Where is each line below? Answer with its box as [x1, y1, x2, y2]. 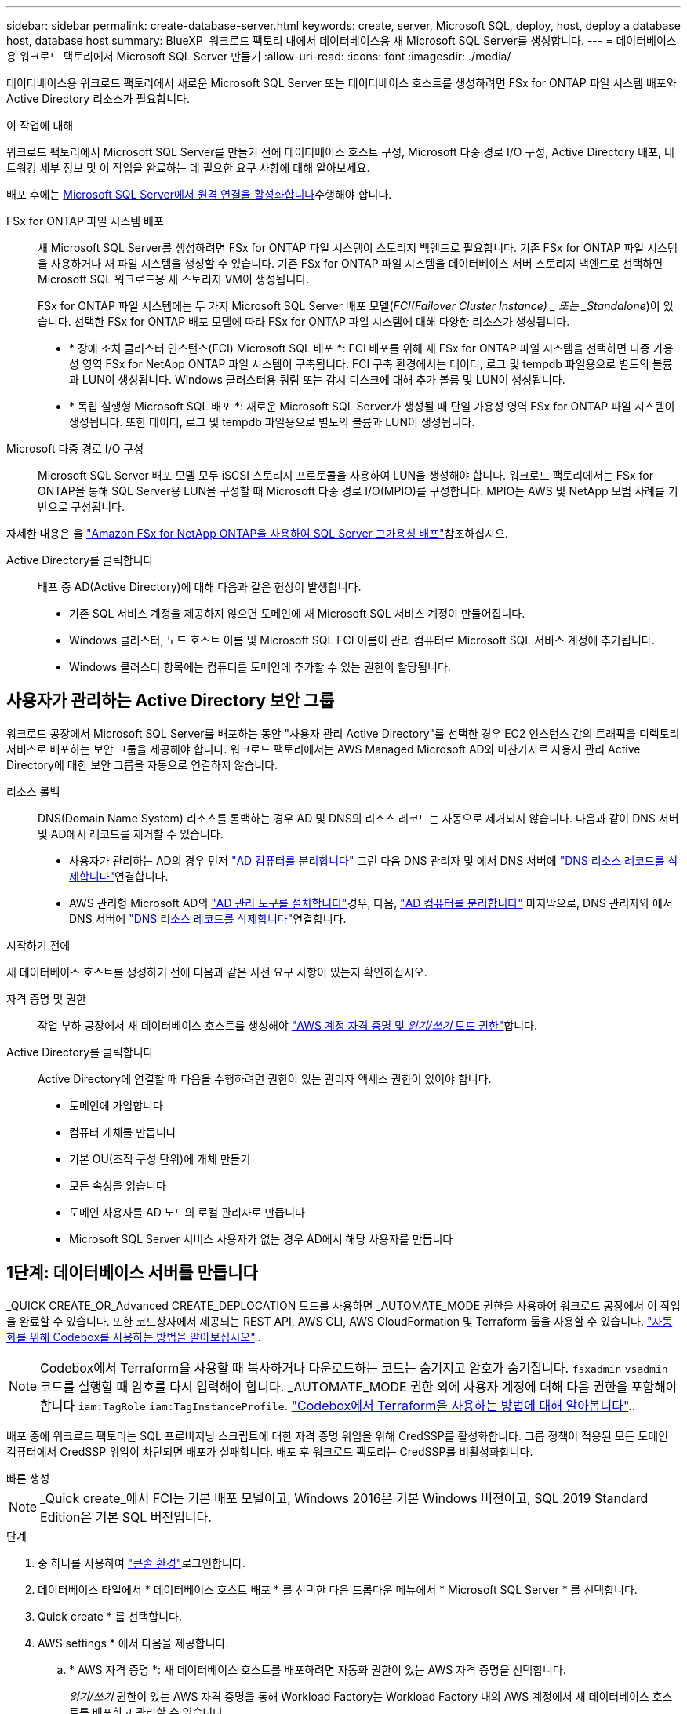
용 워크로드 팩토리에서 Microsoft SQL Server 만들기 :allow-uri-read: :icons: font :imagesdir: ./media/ [6, 49, 511, 63]
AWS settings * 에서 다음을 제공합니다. [38, 1636, 229, 1650]
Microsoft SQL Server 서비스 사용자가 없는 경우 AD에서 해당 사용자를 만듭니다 [69, 1231, 453, 1245]
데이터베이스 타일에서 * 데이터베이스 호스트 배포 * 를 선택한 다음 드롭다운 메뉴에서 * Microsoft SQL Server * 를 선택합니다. [38, 1582, 638, 1596]
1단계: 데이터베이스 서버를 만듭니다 [6, 1263, 258, 1283]
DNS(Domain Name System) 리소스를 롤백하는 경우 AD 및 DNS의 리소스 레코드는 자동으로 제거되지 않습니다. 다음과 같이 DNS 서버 [38, 811, 679, 825]
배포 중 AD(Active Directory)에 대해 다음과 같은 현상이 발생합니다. [38, 580, 362, 593]
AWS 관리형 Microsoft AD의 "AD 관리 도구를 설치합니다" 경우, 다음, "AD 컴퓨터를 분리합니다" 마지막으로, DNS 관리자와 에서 [69, 895, 673, 910]
